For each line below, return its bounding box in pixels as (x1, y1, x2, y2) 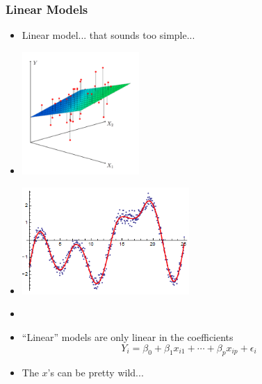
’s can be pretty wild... (47, 365, 144, 380)
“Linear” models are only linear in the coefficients (22, 330, 234, 344)
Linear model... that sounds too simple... (22, 28, 195, 42)
